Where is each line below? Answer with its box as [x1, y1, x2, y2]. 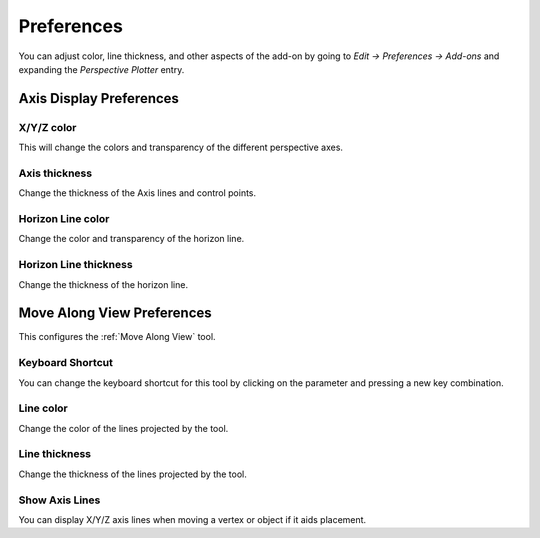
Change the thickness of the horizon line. [18, 278, 189, 290]
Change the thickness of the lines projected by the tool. [18, 468, 247, 480]
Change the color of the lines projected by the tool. [18, 422, 229, 434]
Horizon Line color [18, 212, 110, 225]
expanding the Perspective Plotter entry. [18, 63, 185, 75]
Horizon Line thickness [18, 258, 134, 272]
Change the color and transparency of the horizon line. [18, 233, 245, 245]
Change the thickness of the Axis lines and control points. [18, 187, 257, 199]
